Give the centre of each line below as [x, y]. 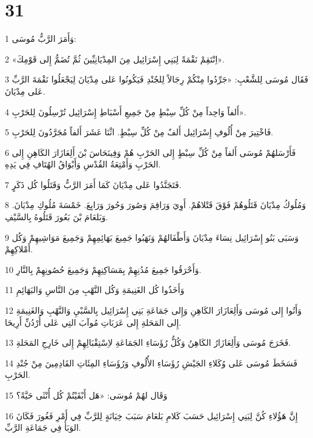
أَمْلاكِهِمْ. [19, 249]
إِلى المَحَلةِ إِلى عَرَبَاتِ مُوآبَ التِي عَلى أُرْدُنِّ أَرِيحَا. [93, 322]
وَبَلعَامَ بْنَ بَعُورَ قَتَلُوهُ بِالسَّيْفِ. [57, 217]
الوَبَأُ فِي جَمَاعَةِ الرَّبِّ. [43, 427]
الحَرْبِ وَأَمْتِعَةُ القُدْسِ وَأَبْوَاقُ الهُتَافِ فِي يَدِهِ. [83, 164]
